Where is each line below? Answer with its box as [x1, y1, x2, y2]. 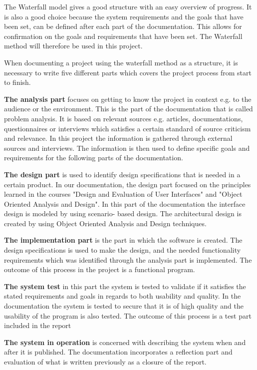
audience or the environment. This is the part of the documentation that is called [4, 103, 253, 114]
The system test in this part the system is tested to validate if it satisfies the [4, 281, 246, 291]
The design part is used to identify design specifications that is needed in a [4, 169, 241, 179]
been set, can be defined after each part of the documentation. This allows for [4, 21, 242, 31]
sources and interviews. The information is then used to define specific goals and [4, 142, 250, 153]
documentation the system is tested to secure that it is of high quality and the [4, 301, 244, 311]
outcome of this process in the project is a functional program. [4, 264, 195, 275]
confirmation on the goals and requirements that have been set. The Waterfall [4, 30, 243, 41]
